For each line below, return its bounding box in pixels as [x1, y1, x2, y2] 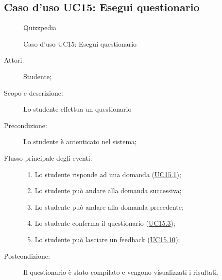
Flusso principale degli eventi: [4, 152, 92, 163]
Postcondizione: [4, 250, 50, 261]
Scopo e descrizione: [4, 87, 63, 98]
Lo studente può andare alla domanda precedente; [34, 201, 184, 212]
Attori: [4, 55, 24, 65]
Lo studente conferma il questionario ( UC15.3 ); [34, 218, 175, 228]
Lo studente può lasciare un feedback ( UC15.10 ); [34, 234, 180, 244]
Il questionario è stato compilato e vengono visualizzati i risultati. [23, 267, 219, 277]
